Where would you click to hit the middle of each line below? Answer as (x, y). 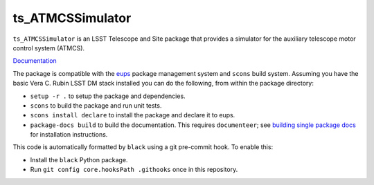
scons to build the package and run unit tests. (96, 105)
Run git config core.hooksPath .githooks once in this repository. (134, 170)
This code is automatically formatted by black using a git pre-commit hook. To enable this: (143, 147)
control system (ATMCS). (49, 48)
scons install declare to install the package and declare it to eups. (133, 115)
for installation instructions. (69, 135)
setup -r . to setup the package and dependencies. (108, 96)
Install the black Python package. (79, 159)
